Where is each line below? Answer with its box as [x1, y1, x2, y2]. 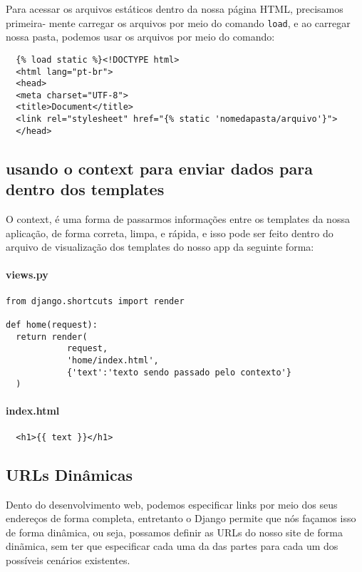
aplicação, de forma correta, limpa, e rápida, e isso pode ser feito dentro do [6, 225, 333, 240]
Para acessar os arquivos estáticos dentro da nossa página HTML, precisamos [6, 1, 343, 16]
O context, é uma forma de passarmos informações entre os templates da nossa [6, 212, 350, 227]
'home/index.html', [66, 355, 159, 365]
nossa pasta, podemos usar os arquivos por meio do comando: [6, 29, 275, 44]
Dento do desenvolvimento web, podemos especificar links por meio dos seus [6, 496, 338, 511]
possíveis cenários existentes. [6, 552, 130, 567]
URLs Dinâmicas [6, 463, 133, 485]
